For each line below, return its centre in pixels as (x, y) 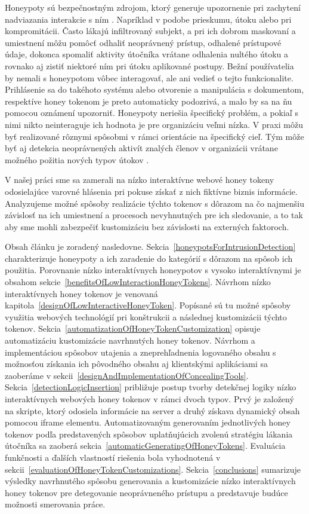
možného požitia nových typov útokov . (77, 159)
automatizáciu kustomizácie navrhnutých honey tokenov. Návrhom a (130, 340)
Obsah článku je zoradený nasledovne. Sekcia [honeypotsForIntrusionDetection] (150, 247)
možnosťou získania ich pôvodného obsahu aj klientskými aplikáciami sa (137, 364)
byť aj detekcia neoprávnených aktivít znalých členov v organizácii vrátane (141, 148)
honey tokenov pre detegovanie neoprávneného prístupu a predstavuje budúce (146, 492)
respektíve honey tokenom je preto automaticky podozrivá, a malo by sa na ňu (149, 101)
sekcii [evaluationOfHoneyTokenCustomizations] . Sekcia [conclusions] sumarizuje (153, 469)
